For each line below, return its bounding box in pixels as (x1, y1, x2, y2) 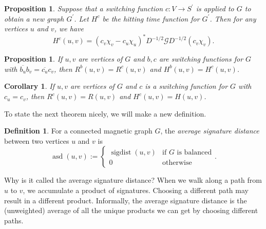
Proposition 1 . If (4, 53, 63, 64)
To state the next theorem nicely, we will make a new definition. (4, 108, 206, 119)
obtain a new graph (4, 13, 64, 24)
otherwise (162, 159, 192, 167)
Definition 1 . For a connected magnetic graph (4, 125, 153, 136)
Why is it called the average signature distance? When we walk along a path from (4, 175, 262, 185)
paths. (4, 215, 24, 225)
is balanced (177, 149, 212, 157)
